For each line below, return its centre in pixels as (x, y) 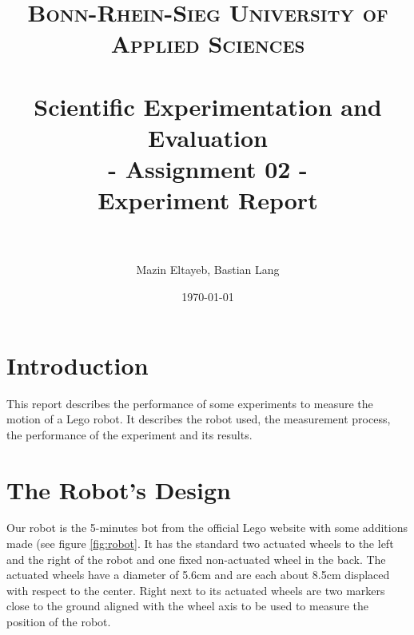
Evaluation (208, 137)
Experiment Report (208, 200)
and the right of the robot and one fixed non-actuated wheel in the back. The (196, 559)
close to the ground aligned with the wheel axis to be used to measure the (188, 606)
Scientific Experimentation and (208, 106)
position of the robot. (59, 622)
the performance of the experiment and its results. (129, 434)
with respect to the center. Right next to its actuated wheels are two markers (196, 590)
